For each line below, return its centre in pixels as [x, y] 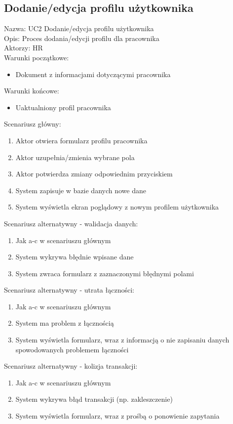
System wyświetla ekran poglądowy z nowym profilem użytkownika [117, 207]
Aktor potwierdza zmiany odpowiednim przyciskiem [94, 174]
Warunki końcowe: [32, 91]
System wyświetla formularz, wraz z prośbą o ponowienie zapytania [117, 416]
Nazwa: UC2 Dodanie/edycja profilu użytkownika [79, 28]
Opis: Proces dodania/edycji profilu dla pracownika [82, 38]
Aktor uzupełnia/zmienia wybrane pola [75, 157]
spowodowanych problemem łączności [72, 349]
